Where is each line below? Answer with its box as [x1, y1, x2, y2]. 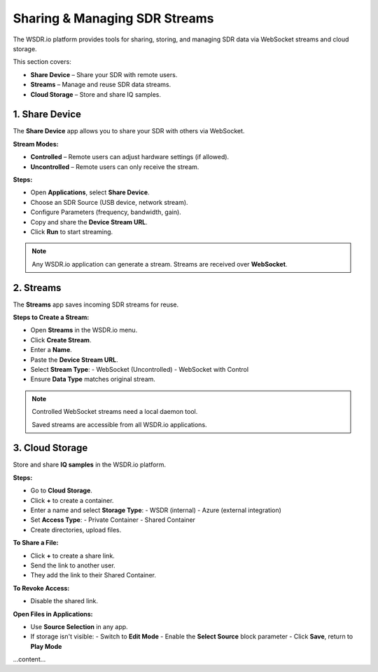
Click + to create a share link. [30, 551, 115, 560]
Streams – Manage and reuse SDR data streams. [30, 81, 171, 89]
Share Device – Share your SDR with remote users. [30, 70, 178, 79]
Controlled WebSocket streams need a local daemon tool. [31, 408, 198, 416]
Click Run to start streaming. [30, 227, 113, 236]
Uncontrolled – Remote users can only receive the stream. [30, 162, 199, 171]
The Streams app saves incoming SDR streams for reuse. [13, 300, 179, 309]
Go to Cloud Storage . [30, 486, 92, 495]
